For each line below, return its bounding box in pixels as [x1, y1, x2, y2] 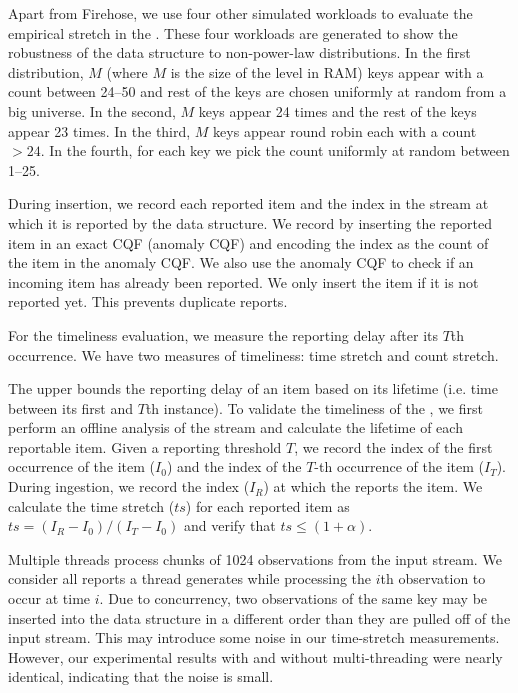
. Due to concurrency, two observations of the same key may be [99, 588, 488, 609]
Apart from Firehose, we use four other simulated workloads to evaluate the [8, 3, 473, 23]
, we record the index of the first [294, 436, 493, 457]
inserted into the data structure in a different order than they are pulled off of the [8, 607, 511, 628]
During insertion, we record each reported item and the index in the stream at [8, 193, 489, 214]
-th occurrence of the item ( [314, 456, 484, 477]
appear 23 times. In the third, [8, 120, 191, 141]
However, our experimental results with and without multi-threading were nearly [8, 646, 503, 667]
